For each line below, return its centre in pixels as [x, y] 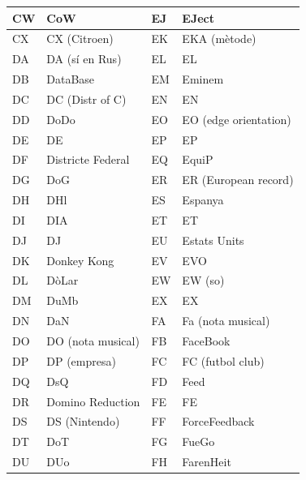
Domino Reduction [93, 401]
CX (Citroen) [80, 39]
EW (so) [203, 280]
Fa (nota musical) [226, 321]
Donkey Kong [80, 260]
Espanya [203, 200]
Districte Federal [88, 159]
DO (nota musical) [93, 341]
